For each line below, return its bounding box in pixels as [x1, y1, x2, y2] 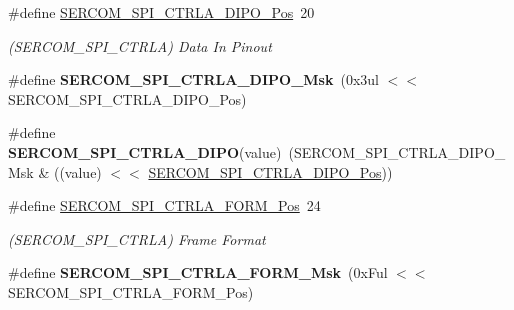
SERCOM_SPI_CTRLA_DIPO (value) [8, 141, 282, 162]
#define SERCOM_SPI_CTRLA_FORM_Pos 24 [8, 195, 321, 216]
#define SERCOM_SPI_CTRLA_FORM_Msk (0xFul [8, 262, 388, 283]
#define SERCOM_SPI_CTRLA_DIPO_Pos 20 [8, 2, 315, 22]
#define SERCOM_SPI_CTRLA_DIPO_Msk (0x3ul [8, 69, 379, 90]
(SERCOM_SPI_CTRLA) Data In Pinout [8, 35, 272, 56]
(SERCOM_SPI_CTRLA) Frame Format [8, 228, 266, 249]
